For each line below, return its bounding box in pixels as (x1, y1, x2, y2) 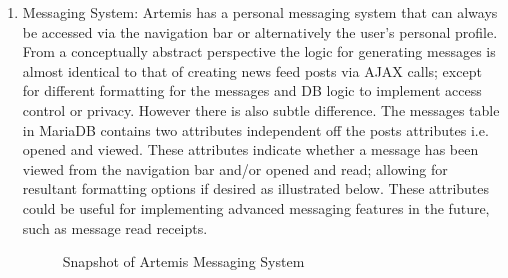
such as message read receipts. (22, 217, 208, 238)
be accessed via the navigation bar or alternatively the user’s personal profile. (22, 21, 498, 42)
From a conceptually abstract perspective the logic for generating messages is (22, 41, 496, 62)
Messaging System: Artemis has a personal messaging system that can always (22, 2, 498, 22)
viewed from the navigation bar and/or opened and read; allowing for (22, 158, 448, 179)
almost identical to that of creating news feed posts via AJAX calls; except (22, 60, 482, 81)
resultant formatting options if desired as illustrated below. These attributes (22, 178, 490, 199)
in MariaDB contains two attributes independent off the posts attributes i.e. (22, 119, 489, 140)
